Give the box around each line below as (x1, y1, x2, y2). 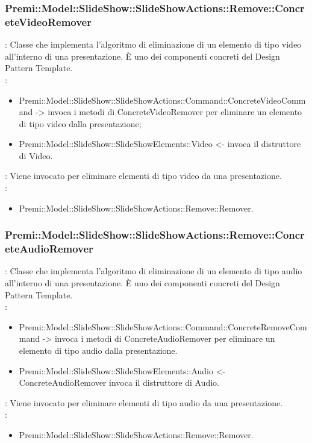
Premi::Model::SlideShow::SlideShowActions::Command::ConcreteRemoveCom (19, 320, 307, 333)
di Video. (19, 149, 53, 162)
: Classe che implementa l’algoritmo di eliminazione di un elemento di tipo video (5, 38, 302, 51)
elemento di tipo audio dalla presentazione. (19, 344, 178, 356)
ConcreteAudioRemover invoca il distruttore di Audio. (19, 376, 219, 389)
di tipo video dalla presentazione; (19, 117, 142, 130)
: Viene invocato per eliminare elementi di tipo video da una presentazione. (5, 169, 282, 182)
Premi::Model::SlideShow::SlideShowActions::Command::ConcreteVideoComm (19, 93, 306, 106)
